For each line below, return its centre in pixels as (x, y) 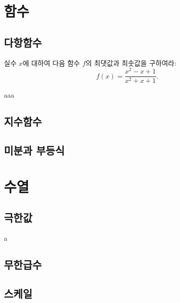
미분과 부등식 (34, 150)
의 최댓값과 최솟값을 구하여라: (131, 63)
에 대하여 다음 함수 (51, 63)
